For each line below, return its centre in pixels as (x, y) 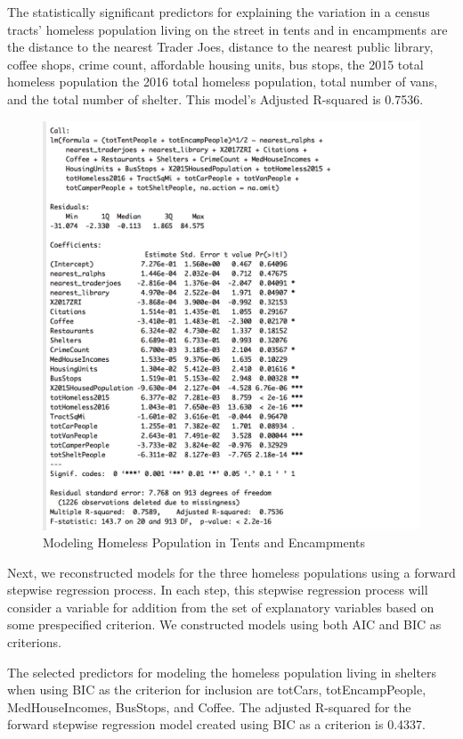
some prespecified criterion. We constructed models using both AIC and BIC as (224, 624)
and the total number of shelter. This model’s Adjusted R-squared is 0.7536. (215, 99)
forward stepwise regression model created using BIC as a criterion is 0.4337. (216, 724)
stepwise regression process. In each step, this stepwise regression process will (218, 590)
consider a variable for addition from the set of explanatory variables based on (221, 607)
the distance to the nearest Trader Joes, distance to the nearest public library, (220, 47)
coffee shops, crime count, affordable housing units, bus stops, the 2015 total (215, 64)
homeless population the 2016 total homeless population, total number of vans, (223, 82)
